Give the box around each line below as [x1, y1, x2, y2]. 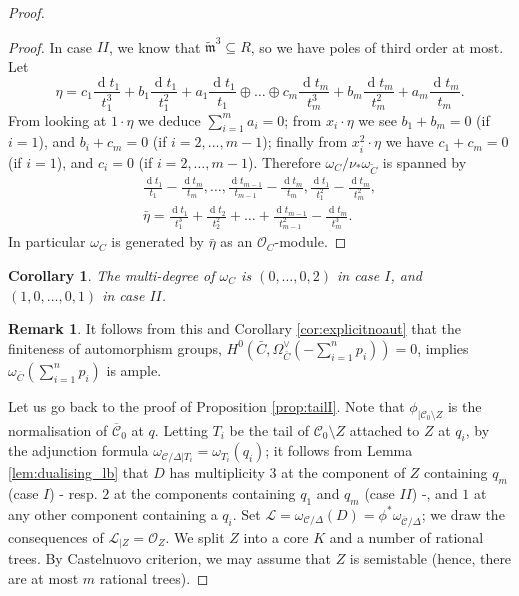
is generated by [111, 231, 204, 252]
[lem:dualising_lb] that [8, 462, 149, 483]
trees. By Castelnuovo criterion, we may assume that [8, 548, 331, 569]
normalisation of [8, 419, 108, 440]
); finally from [262, 131, 348, 152]
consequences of [8, 526, 104, 547]
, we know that [109, 36, 201, 57]
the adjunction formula [8, 440, 149, 461]
